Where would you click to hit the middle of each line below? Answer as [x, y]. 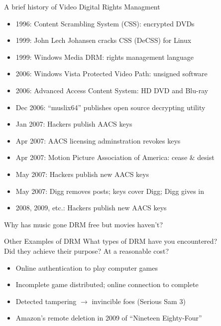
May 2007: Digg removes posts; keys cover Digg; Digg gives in [110, 191]
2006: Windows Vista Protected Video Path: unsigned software [111, 74]
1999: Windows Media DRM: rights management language [105, 57]
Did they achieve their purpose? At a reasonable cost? [87, 250]
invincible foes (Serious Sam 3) [139, 301]
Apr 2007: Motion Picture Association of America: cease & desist [115, 157]
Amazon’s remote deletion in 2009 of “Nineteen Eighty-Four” [109, 318]
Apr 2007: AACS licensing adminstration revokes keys [98, 140]
